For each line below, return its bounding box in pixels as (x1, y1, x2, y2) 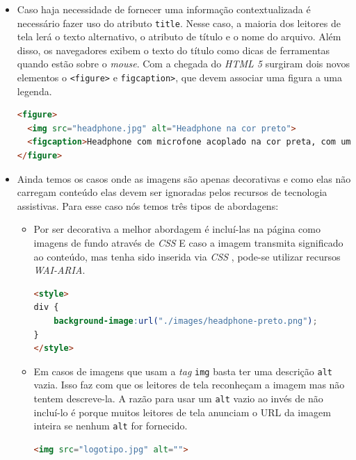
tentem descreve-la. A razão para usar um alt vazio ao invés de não (33, 391, 323, 406)
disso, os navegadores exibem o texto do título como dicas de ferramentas (17, 42, 330, 57)
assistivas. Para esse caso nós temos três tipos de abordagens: (17, 198, 279, 213)
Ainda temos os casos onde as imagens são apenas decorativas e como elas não (17, 171, 351, 186)
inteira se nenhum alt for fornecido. (33, 418, 188, 433)
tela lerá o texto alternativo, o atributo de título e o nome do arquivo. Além (17, 29, 341, 44)
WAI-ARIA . (33, 263, 86, 277)
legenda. (17, 83, 52, 98)
